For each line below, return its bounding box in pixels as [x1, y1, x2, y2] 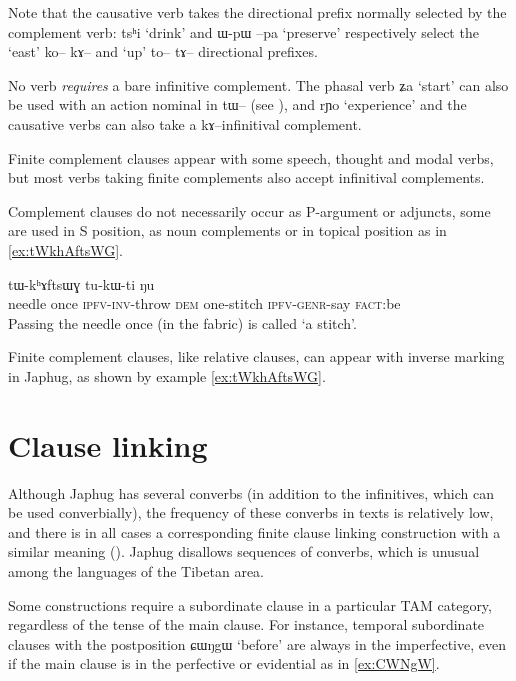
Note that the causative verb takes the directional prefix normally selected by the [8, 2, 507, 22]
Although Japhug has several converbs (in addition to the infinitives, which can [8, 482, 494, 503]
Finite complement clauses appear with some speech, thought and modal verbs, [8, 147, 494, 168]
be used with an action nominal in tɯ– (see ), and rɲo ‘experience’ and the [8, 94, 467, 115]
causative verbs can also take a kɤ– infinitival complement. [8, 113, 362, 134]
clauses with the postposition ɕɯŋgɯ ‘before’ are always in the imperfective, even [8, 633, 506, 654]
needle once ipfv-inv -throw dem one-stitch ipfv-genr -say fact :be [8, 293, 401, 314]
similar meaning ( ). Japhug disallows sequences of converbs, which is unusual [8, 541, 480, 562]
